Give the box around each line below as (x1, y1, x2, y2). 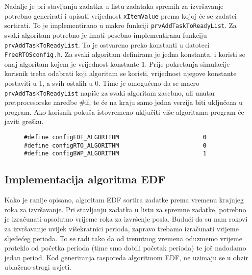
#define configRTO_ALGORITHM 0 (24, 142, 207, 149)
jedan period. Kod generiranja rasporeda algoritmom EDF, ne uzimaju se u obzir (4, 252, 248, 262)
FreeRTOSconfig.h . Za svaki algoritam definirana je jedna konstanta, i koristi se (4, 49, 246, 59)
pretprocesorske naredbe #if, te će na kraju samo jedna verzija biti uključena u (4, 97, 243, 107)
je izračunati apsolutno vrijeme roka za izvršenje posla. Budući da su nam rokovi (4, 214, 248, 224)
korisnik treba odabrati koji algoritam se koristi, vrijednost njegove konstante (4, 68, 237, 78)
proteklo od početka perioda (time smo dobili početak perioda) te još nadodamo (4, 243, 246, 253)
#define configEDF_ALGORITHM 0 (24, 134, 207, 141)
